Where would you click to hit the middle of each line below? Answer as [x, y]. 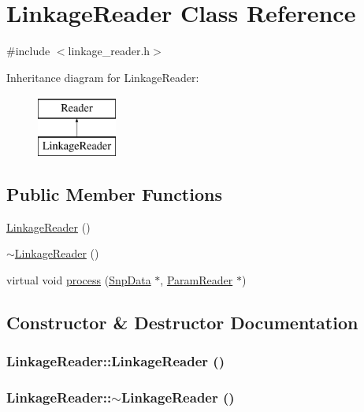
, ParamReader [197, 279]
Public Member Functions [114, 193]
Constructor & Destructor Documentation [182, 322]
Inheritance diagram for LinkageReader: [103, 77]
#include [28, 51]
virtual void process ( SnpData [79, 279]
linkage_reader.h [109, 51]
